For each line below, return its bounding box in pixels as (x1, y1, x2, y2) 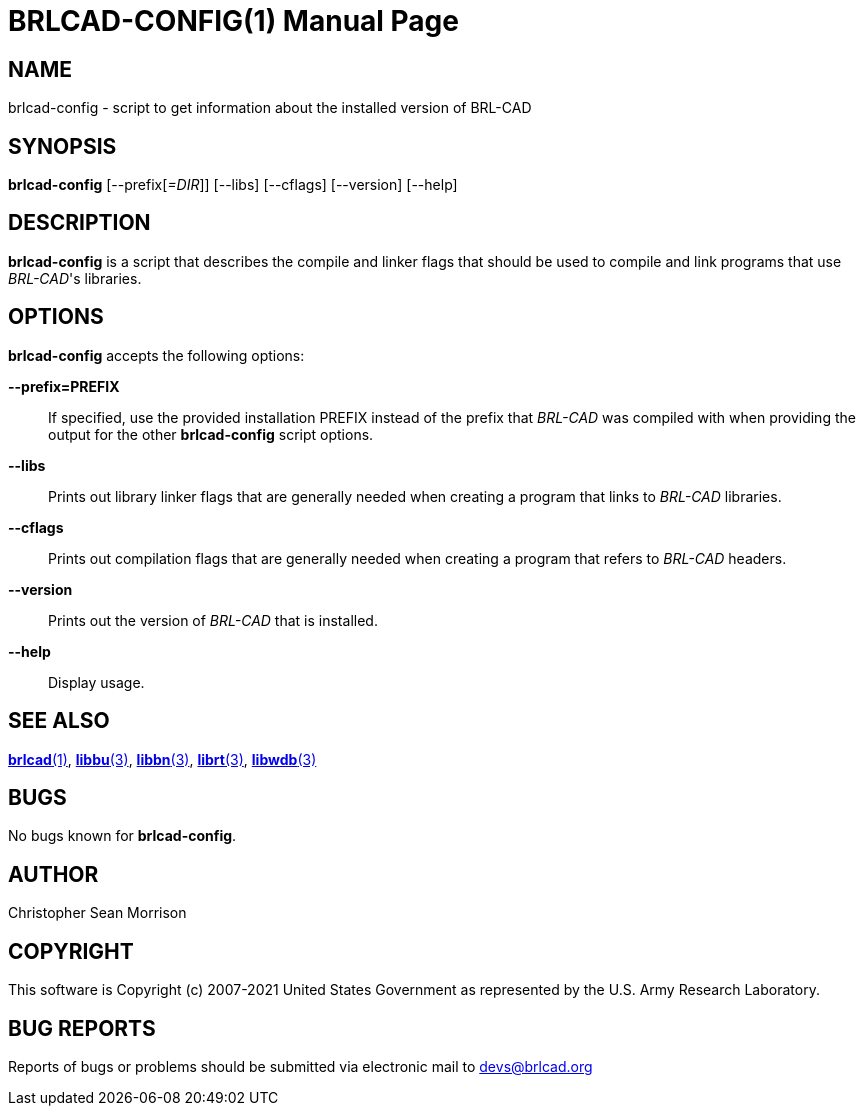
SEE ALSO (8, 708, 110, 734)
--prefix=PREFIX (8, 377, 120, 395)
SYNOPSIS (8, 133, 117, 159)
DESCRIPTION (8, 210, 151, 236)
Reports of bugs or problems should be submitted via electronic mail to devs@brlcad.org (8, 1057, 593, 1075)
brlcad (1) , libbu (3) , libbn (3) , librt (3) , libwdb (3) (8, 750, 317, 768)
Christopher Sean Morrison (8, 904, 187, 922)
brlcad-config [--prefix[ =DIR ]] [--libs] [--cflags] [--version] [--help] (8, 176, 458, 194)
